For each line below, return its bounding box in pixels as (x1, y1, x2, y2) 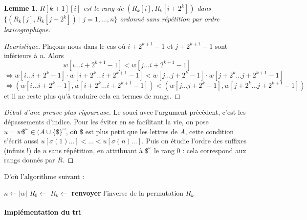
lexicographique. (4, 24, 51, 34)
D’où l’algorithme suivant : (4, 171, 85, 181)
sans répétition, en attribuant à (49, 145, 143, 155)
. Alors (44, 50, 64, 60)
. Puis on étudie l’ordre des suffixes (141, 136, 246, 146)
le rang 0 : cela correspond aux (153, 145, 246, 155)
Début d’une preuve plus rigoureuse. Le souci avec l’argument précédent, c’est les (4, 107, 246, 117)
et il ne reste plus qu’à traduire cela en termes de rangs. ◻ (4, 90, 180, 100)
